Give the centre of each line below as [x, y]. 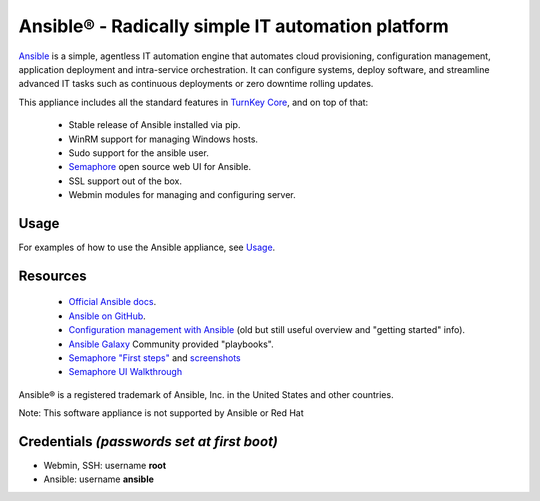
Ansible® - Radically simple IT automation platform [233, 26]
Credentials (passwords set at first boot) [148, 441]
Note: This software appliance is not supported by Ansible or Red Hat [161, 413]
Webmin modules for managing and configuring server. [182, 195]
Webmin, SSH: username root [105, 466]
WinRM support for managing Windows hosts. [163, 139]
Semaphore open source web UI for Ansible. [160, 167]
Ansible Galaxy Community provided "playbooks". [171, 344]
